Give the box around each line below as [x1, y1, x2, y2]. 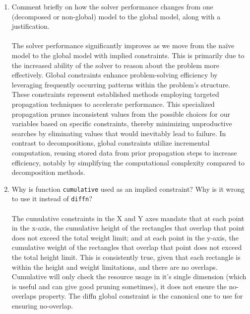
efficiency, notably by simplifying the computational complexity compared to [11, 157, 245, 167]
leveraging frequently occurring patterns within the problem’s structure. [11, 79, 231, 89]
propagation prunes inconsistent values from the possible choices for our [11, 108, 230, 119]
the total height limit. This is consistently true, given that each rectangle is [11, 251, 241, 262]
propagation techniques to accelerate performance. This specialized [11, 98, 215, 109]
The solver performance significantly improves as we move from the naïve [11, 40, 235, 51]
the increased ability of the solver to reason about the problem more [11, 60, 219, 70]
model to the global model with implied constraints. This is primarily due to [11, 50, 245, 60]
